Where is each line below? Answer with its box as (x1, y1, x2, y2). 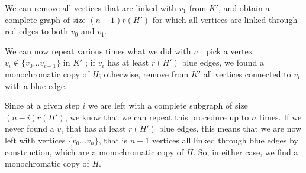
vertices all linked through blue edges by (152, 133, 298, 146)
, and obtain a (218, 2, 270, 14)
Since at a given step (5, 99, 80, 112)
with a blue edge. (5, 79, 67, 92)
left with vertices (5, 133, 66, 146)
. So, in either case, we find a (193, 145, 298, 158)
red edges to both (5, 25, 69, 37)
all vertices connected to (203, 67, 291, 80)
